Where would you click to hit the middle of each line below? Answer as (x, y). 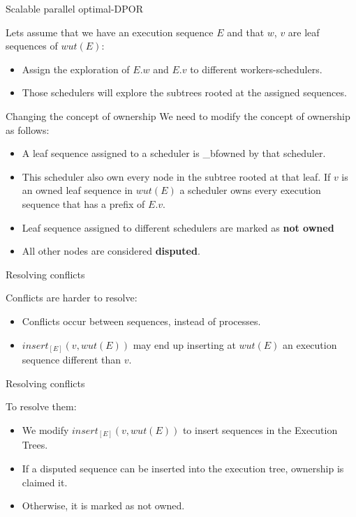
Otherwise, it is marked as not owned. (103, 505)
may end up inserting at (184, 344)
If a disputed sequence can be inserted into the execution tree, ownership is (183, 468)
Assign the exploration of (76, 69)
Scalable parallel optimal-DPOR (75, 8)
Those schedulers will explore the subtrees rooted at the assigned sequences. (184, 92)
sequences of (32, 46)
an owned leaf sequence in (77, 190)
